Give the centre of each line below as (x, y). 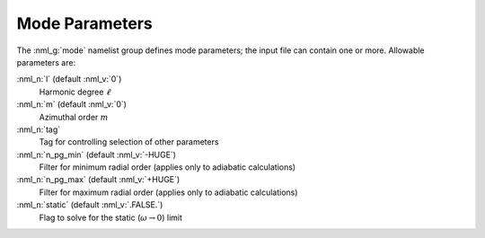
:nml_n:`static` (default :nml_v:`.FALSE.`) (90, 205)
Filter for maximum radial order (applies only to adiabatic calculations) (168, 192)
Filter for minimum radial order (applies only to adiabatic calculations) (168, 167)
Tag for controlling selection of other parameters (129, 142)
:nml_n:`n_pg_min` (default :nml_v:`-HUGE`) (97, 154)
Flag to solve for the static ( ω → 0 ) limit (111, 217)
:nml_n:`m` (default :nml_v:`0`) (72, 104)
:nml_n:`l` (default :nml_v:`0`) (69, 79)
